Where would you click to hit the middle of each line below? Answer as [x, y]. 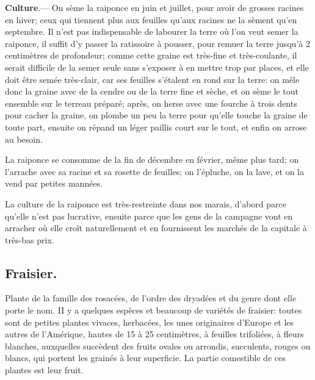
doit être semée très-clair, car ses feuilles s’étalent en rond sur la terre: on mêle [152, 79]
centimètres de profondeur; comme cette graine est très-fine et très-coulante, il [151, 55]
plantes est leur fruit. [44, 370]
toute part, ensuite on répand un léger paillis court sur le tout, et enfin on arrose [156, 127]
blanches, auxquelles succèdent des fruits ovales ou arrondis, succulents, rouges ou [158, 346]
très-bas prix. [30, 239]
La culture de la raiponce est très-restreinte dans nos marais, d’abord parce [146, 203]
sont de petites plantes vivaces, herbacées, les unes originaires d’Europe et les [150, 322]
